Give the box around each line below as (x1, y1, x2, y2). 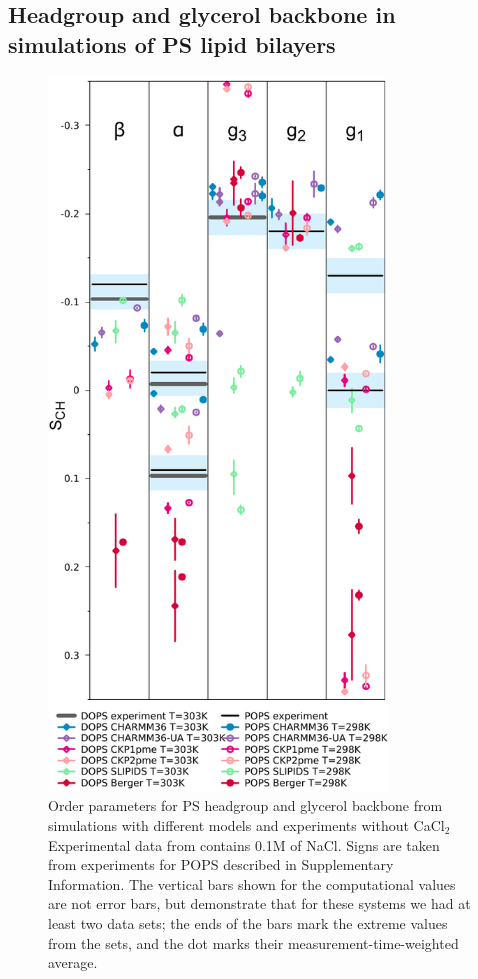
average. (48, 952, 98, 973)
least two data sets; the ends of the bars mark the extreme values (48, 912, 448, 933)
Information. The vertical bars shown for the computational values (48, 873, 456, 894)
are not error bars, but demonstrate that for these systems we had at (48, 893, 471, 914)
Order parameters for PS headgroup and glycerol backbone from (48, 795, 443, 816)
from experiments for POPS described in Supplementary (48, 854, 394, 875)
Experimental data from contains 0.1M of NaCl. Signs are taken (48, 834, 440, 855)
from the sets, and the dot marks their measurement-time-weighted (48, 932, 459, 953)
